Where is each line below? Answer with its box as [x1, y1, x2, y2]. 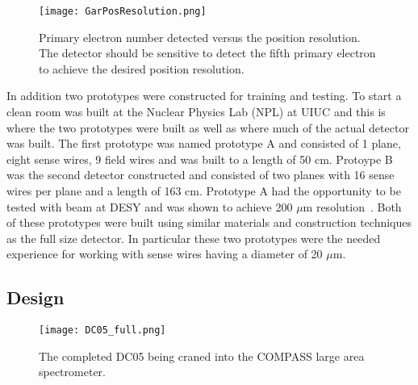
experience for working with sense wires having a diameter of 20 [6, 245, 323, 262]
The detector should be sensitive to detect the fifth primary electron [39, 44, 376, 61]
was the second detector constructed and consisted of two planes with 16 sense [6, 166, 395, 183]
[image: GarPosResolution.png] [39, 6, 207, 17]
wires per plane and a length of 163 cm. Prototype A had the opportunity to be [6, 182, 401, 199]
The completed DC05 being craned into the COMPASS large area [39, 347, 365, 364]
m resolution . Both [303, 198, 402, 215]
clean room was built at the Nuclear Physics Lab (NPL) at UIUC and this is [6, 103, 386, 120]
